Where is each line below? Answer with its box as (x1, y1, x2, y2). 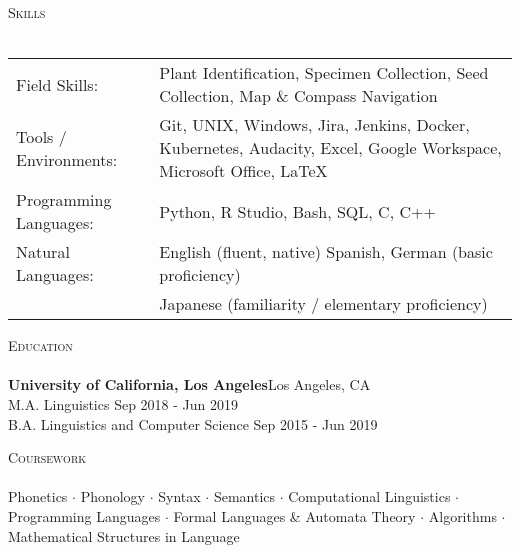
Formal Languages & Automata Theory (173, 505, 416, 526)
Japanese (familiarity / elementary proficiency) (159, 292, 488, 316)
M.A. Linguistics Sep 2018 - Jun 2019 (8, 393, 238, 414)
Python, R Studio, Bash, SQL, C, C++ (159, 199, 436, 223)
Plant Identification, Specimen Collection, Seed (159, 61, 489, 85)
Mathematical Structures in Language (8, 525, 240, 546)
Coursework (8, 447, 87, 468)
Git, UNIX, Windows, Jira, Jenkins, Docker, (159, 113, 470, 137)
